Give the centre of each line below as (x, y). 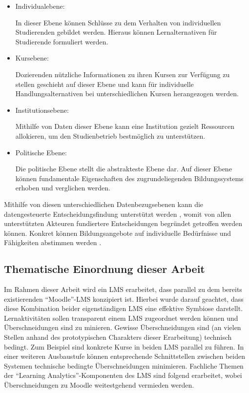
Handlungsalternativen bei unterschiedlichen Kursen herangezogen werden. (127, 93)
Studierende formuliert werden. (62, 41)
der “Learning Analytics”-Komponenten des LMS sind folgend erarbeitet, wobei (123, 375)
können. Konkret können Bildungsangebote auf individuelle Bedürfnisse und (118, 233)
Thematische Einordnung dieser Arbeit (104, 269)
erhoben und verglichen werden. (63, 188)
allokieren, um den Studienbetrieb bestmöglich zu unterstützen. (110, 135)
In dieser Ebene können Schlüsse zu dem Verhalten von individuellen (118, 22)
